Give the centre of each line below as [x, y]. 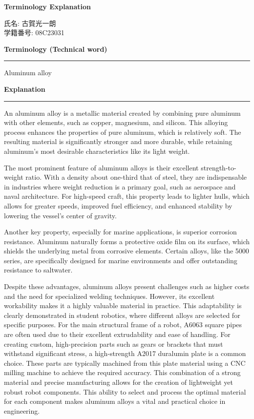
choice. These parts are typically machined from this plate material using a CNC [125, 363]
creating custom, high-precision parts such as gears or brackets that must [114, 344]
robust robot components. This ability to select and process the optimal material [125, 391]
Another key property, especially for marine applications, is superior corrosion [120, 232]
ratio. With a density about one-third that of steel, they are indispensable [136, 177]
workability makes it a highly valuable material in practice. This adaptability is [123, 305]
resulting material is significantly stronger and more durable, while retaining [118, 141]
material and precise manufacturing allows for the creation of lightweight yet [118, 382]
